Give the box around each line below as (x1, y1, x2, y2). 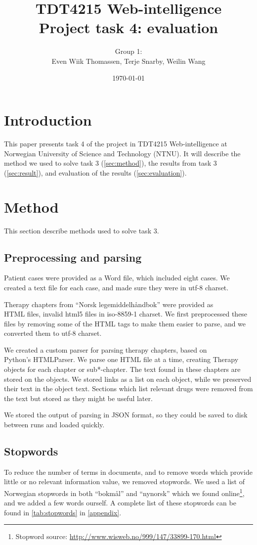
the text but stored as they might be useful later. (4, 393, 153, 403)
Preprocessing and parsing (4, 249, 142, 265)
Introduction (4, 110, 92, 130)
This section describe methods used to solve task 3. (4, 225, 159, 235)
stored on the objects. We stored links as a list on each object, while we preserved (4, 373, 252, 384)
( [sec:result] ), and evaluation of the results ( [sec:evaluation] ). (4, 167, 187, 178)
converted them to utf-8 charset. (4, 328, 102, 338)
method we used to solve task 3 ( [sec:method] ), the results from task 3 (4, 158, 217, 168)
